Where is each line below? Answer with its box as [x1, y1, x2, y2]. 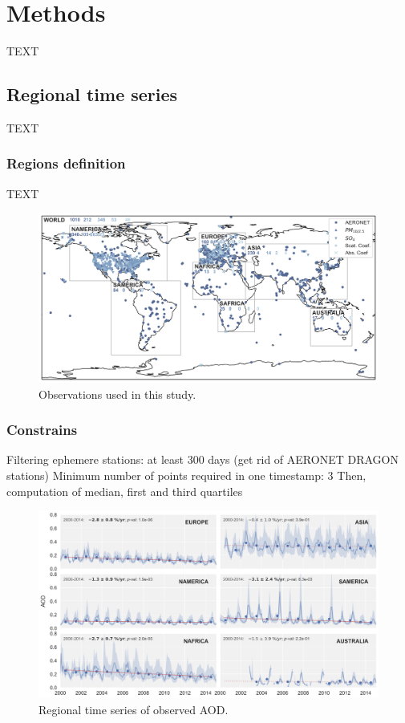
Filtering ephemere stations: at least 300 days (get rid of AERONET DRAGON [6, 451, 399, 468]
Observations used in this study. [38, 385, 196, 402]
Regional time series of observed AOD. [38, 701, 229, 717]
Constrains [6, 420, 78, 440]
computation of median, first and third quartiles [6, 482, 243, 499]
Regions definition [6, 153, 126, 173]
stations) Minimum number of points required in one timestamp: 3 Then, [6, 466, 367, 483]
